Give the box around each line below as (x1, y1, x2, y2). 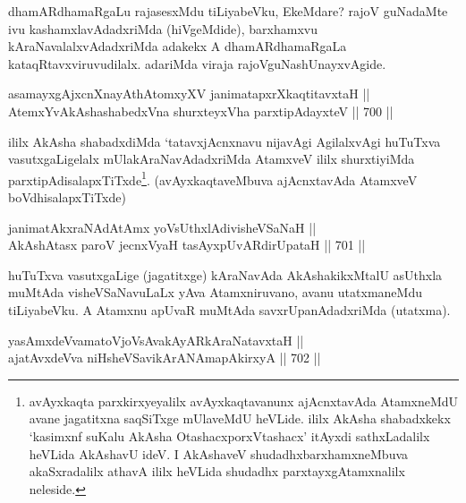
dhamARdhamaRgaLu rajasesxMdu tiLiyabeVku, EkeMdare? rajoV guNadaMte (8, 2, 448, 20)
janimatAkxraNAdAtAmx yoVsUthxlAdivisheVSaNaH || (8, 217, 317, 236)
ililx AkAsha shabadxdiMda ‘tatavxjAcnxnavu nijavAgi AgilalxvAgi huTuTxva (8, 132, 441, 150)
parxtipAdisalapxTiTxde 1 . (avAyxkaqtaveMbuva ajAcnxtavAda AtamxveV (8, 167, 418, 189)
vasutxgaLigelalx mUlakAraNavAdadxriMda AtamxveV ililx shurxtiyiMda (8, 149, 415, 168)
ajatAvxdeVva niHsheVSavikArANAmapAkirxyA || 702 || (8, 348, 321, 367)
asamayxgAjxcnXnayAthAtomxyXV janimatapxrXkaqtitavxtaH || (8, 84, 370, 103)
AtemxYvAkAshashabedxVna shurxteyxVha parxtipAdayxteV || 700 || (8, 101, 394, 120)
